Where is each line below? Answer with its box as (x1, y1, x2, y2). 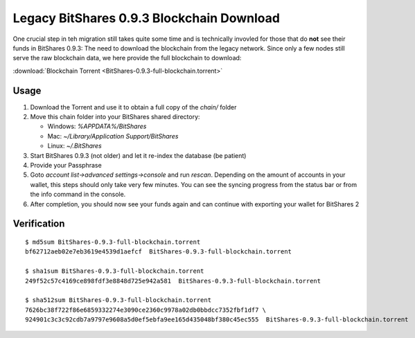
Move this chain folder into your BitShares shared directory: (30, 113, 200, 121)
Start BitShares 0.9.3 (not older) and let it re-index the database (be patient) (30, 151, 247, 159)
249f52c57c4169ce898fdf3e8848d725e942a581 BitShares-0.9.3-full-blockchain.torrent (25, 277, 321, 285)
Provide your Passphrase (30, 161, 102, 169)
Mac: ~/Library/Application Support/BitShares (47, 132, 179, 140)
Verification (12, 218, 65, 230)
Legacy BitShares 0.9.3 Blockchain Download (12, 10, 281, 26)
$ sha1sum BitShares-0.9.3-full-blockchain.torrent (25, 267, 204, 275)
